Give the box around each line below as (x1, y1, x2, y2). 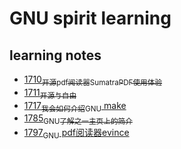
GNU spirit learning (9, 7, 172, 30)
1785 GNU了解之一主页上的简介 (23, 112, 133, 127)
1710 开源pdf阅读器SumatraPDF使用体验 (23, 73, 163, 87)
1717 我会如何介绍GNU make (23, 99, 127, 114)
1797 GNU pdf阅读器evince (23, 127, 130, 141)
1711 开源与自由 (23, 86, 77, 101)
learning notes (9, 47, 102, 64)
